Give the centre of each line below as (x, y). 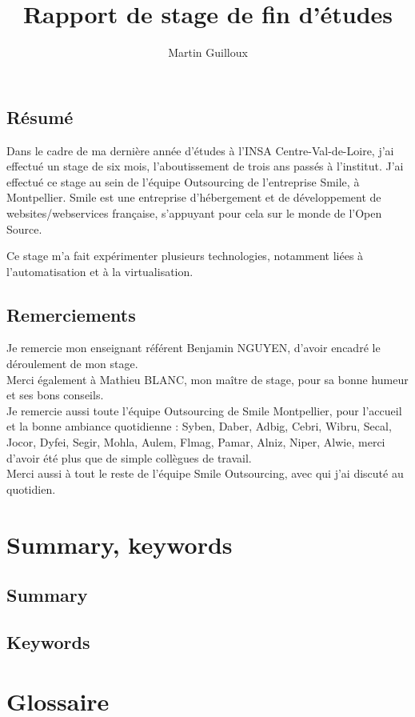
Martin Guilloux (208, 52)
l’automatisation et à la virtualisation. (100, 271)
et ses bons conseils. (55, 395)
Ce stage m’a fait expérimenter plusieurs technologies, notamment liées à (185, 256)
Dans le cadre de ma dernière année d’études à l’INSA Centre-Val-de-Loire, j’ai (200, 150)
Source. (24, 228)
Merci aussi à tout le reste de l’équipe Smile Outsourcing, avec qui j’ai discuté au (205, 473)
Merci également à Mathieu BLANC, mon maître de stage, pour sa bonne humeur (207, 379)
